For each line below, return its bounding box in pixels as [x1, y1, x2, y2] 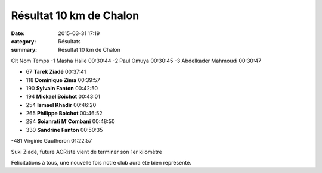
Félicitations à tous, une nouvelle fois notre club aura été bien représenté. [11, 159, 192, 166]
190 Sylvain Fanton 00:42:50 [26, 84, 98, 92]
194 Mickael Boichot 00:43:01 [26, 93, 101, 100]
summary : [11, 46, 38, 54]
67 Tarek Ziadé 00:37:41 [26, 68, 86, 76]
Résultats [58, 37, 81, 45]
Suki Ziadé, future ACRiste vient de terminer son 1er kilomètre [11, 148, 162, 155]
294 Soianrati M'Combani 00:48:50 [26, 118, 116, 125]
